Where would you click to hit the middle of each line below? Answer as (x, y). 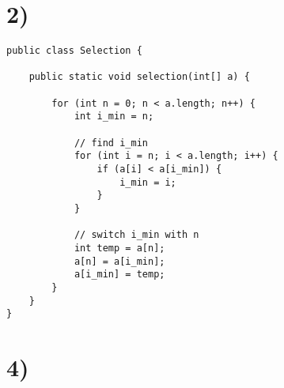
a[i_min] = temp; (119, 275)
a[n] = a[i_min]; (119, 261)
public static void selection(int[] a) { (139, 77)
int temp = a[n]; (119, 248)
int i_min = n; (114, 117)
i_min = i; (148, 182)
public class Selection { (74, 51)
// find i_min (111, 143)
